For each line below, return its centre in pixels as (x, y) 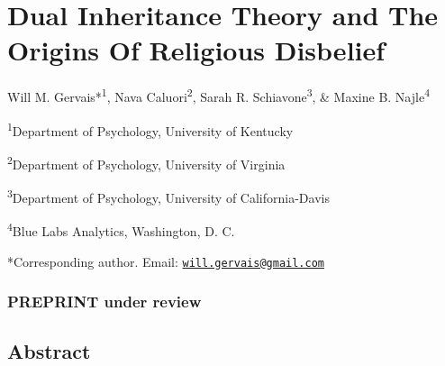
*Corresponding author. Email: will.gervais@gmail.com (166, 261)
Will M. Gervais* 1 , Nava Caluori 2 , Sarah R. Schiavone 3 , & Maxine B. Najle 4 (219, 95)
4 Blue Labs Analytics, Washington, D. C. (121, 229)
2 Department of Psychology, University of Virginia (146, 162)
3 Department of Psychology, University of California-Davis (168, 196)
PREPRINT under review (104, 302)
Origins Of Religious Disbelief (196, 50)
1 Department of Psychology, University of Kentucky (150, 129)
